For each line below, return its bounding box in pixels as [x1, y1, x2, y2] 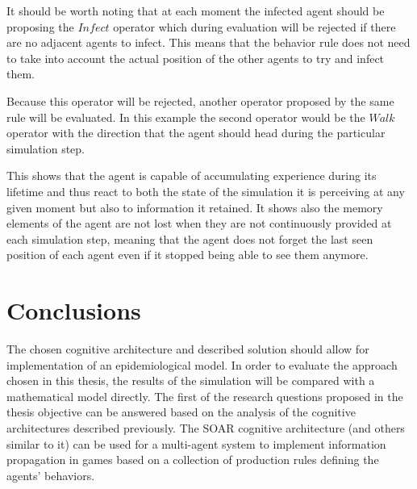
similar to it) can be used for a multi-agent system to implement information [6, 435, 386, 452]
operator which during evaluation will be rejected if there [113, 18, 396, 35]
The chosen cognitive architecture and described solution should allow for [6, 341, 369, 357]
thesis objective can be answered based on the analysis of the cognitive [6, 403, 356, 420]
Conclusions [6, 294, 141, 327]
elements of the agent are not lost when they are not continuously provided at [6, 215, 392, 232]
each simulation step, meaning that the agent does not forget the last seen [6, 230, 373, 247]
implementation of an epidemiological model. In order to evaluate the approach [6, 356, 398, 373]
